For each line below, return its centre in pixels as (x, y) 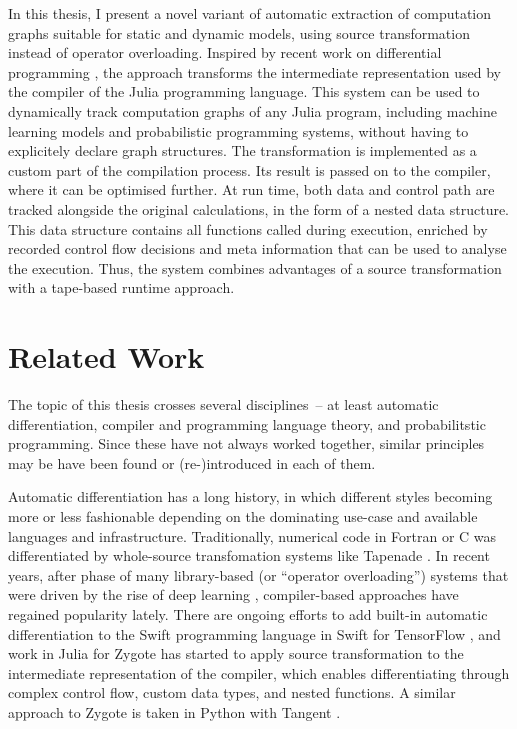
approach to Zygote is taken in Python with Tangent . (174, 711)
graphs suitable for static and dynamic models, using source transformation (239, 32)
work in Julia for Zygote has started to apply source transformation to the (236, 653)
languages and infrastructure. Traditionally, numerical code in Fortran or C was (252, 535)
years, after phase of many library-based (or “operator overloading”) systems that (258, 574)
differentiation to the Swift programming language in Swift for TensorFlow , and (254, 633)
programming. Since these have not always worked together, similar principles (246, 443)
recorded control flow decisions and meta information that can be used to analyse (257, 248)
